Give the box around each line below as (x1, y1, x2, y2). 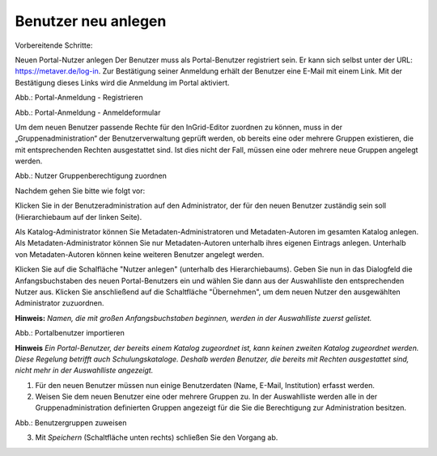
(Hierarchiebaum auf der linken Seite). (15, 212, 142, 222)
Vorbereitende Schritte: (15, 40, 93, 50)
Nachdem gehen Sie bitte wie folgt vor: (15, 186, 146, 196)
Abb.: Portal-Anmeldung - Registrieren (15, 93, 143, 103)
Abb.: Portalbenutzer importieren (15, 328, 125, 338)
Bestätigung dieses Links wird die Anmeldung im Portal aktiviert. (15, 78, 230, 87)
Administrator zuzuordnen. (15, 298, 104, 308)
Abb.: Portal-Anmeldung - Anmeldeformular (15, 108, 161, 117)
